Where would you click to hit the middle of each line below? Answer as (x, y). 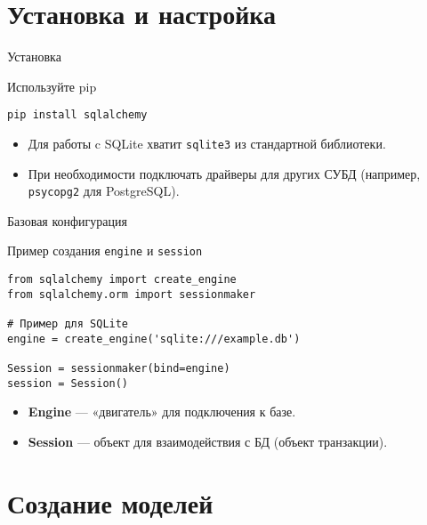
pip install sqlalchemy (77, 115)
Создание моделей (110, 502)
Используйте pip (52, 86)
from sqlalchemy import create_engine (122, 280)
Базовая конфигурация (67, 220)
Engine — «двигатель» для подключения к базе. (162, 412)
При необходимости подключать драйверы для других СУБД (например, (224, 173)
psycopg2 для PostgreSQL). (104, 191)
